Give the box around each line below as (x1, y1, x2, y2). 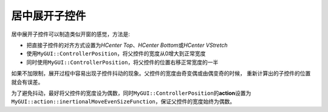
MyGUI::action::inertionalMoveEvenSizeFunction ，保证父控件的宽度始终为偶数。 (11, 98, 236, 105)
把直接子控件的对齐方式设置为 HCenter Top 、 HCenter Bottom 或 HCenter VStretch (26, 41, 228, 49)
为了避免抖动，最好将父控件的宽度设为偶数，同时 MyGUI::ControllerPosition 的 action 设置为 (11, 89, 251, 97)
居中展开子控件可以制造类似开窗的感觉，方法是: (11, 30, 131, 38)
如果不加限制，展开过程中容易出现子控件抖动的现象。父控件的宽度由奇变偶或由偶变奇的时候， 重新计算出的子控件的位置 (11, 70, 311, 77)
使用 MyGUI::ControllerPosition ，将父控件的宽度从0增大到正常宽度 (26, 50, 206, 57)
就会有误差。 (11, 78, 44, 85)
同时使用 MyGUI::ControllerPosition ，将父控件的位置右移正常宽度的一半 (26, 58, 219, 66)
